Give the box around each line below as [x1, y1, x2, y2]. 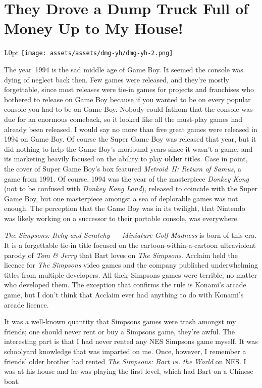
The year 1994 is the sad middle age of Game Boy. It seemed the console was [4, 64, 243, 74]
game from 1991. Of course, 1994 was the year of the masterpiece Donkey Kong [4, 173, 249, 184]
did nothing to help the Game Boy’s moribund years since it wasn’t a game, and [4, 143, 253, 154]
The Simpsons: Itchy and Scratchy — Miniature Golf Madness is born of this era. [4, 230, 257, 240]
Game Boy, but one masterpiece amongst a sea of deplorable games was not [4, 193, 238, 203]
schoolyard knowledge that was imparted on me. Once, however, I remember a [4, 346, 246, 356]
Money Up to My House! [4, 18, 183, 38]
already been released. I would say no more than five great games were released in [4, 123, 257, 134]
